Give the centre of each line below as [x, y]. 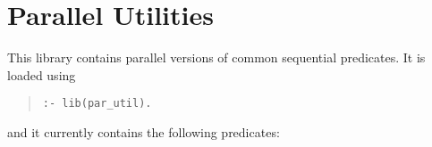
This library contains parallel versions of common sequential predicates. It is [216, 57]
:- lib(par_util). [97, 104]
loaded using [42, 74]
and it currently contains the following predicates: [144, 131]
